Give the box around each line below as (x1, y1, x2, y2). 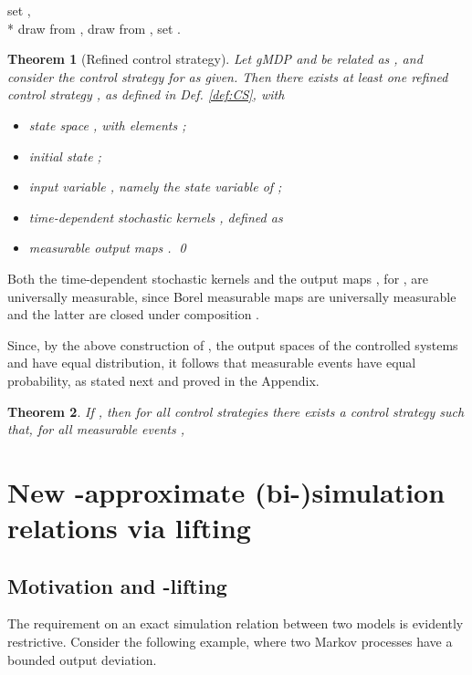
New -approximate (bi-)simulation (7, 472, 446, 510)
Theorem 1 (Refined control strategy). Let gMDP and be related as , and (7, 49, 423, 68)
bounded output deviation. (7, 649, 157, 669)
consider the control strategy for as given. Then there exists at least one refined (7, 67, 448, 86)
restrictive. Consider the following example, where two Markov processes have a (7, 632, 453, 651)
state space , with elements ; (28, 115, 186, 134)
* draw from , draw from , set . (7, 18, 181, 37)
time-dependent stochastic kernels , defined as (28, 207, 283, 226)
